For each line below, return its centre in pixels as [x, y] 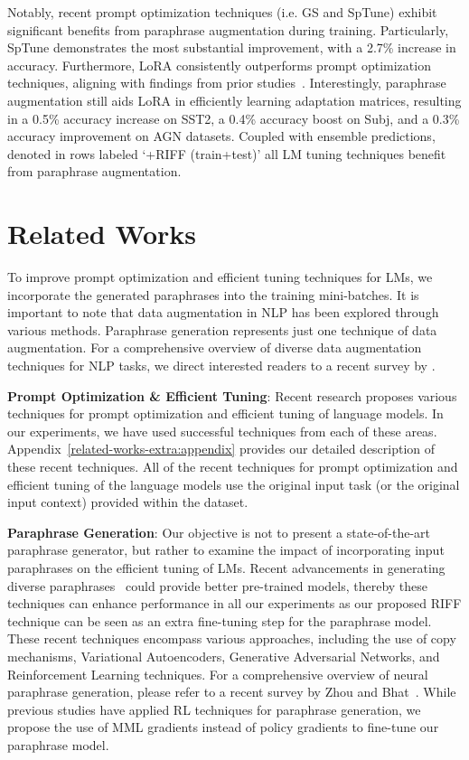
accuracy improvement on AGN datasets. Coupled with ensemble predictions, [221, 136]
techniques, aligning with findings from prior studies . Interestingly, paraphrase [227, 83]
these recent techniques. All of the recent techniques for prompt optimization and [233, 466]
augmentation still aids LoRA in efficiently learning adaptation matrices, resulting [234, 100]
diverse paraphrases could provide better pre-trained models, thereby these [218, 585]
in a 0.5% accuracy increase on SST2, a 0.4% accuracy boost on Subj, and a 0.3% [234, 118]
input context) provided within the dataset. [128, 502]
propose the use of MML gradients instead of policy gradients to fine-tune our [223, 727]
